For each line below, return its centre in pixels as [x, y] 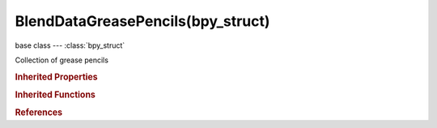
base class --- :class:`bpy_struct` [70, 45]
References [39, 113]
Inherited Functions [55, 95]
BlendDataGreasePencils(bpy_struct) [142, 21]
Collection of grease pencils [62, 60]
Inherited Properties [57, 77]
